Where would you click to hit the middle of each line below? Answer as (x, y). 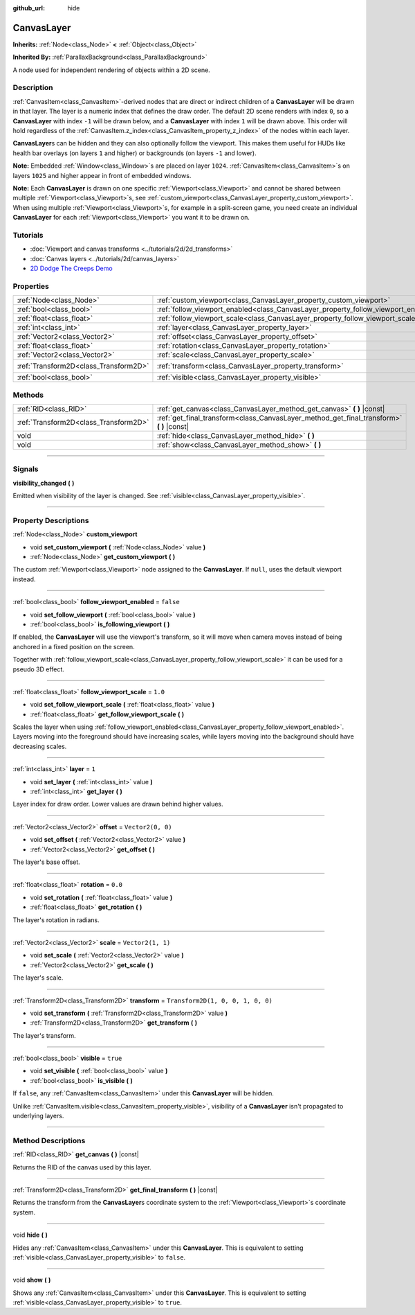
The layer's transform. (44, 1035)
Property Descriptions (51, 520)
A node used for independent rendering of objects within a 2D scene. (111, 70)
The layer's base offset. (47, 862)
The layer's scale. (38, 978)
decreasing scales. (40, 746)
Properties (31, 286)
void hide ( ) (30, 1235)
